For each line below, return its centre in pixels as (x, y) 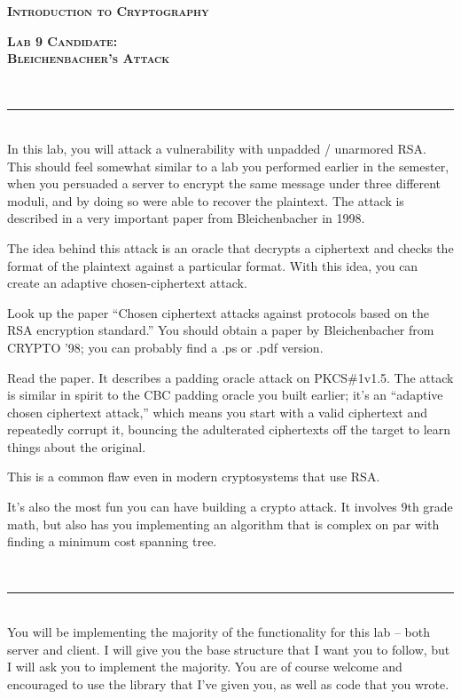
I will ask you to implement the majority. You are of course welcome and (205, 667)
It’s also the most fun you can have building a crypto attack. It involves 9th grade (230, 507)
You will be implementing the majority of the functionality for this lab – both (219, 632)
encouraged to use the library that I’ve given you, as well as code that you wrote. (228, 683)
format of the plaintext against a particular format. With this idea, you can (213, 265)
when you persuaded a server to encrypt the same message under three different (224, 183)
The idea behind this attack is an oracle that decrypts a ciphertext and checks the (230, 247)
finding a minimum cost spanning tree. (112, 541)
